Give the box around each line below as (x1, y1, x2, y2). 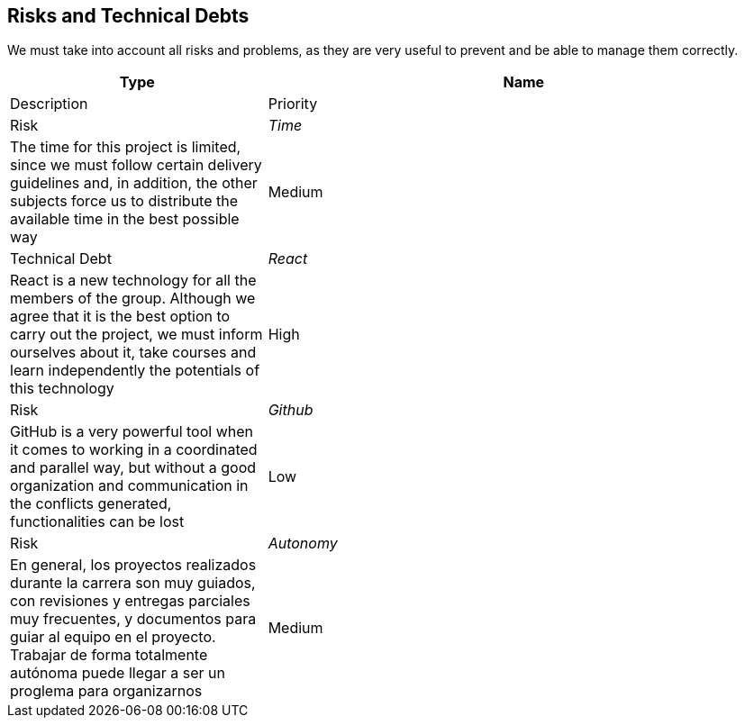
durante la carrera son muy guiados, (10, 574, 256, 593)
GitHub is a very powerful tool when (10, 422, 254, 441)
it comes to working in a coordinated (10, 440, 258, 459)
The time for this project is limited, (10, 138, 241, 157)
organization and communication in (10, 476, 249, 495)
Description (10, 95, 88, 113)
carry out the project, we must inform (10, 325, 263, 344)
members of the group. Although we (10, 289, 256, 308)
